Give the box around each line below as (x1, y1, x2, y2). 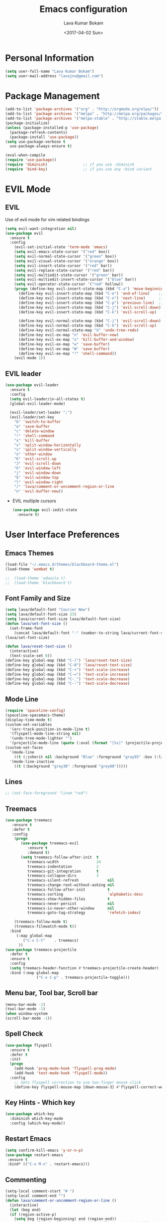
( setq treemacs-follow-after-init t (20, 855, 99, 860)
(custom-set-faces (5, 745, 43, 751)
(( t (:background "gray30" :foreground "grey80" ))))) (14, 764, 128, 768)
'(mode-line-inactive (9, 759, 55, 764)
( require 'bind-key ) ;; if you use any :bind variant (5, 166, 153, 171)
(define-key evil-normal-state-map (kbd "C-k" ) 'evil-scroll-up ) (18, 323, 157, 328)
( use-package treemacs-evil (20, 841, 79, 846)
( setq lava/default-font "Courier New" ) (5, 607, 90, 612)
